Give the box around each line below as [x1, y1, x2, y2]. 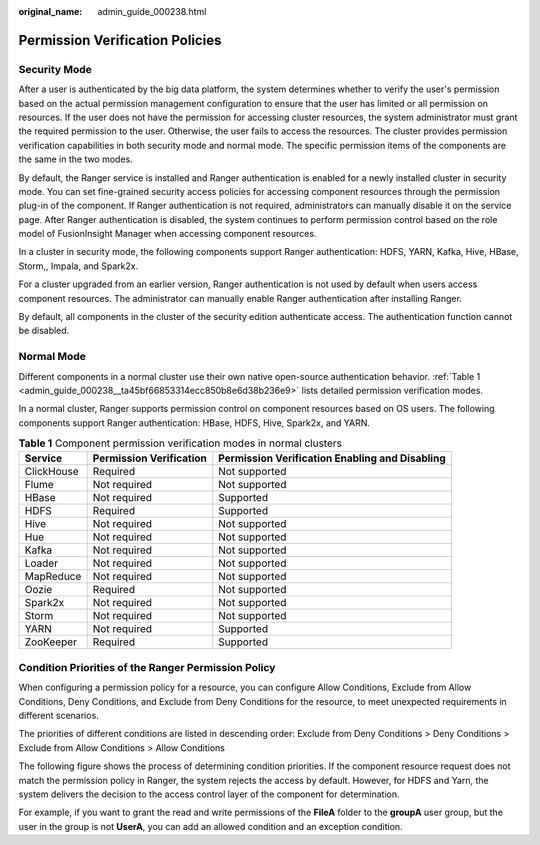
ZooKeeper [24, 635, 77, 649]
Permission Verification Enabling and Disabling [218, 451, 446, 465]
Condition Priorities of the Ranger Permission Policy [18, 660, 276, 674]
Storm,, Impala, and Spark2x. [18, 260, 139, 272]
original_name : [18, 6, 83, 17]
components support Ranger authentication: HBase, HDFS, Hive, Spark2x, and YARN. [18, 416, 370, 429]
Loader [24, 556, 59, 570]
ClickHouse [24, 465, 79, 479]
